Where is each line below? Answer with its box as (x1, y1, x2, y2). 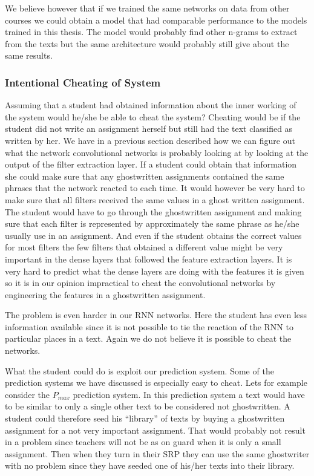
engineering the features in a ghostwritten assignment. (5, 288, 206, 301)
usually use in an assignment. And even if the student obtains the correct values (5, 229, 302, 241)
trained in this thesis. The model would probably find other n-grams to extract (5, 25, 298, 38)
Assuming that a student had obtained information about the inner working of (5, 99, 296, 111)
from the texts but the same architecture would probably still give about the (5, 37, 289, 50)
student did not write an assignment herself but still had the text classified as (5, 122, 293, 135)
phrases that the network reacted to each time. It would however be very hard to (5, 181, 305, 194)
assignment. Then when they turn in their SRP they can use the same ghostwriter (5, 447, 310, 460)
